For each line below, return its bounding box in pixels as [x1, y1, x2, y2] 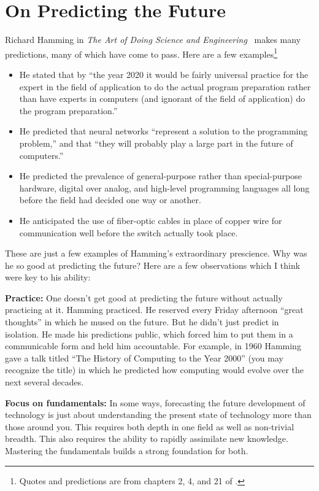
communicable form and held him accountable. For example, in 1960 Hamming [5, 339, 301, 352]
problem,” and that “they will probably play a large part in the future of [19, 136, 293, 149]
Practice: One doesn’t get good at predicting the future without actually [5, 291, 283, 304]
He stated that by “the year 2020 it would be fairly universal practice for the [19, 68, 309, 80]
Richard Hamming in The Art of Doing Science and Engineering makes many [5, 33, 301, 46]
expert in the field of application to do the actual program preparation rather [19, 80, 311, 93]
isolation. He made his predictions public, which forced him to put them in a [5, 327, 293, 340]
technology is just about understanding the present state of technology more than [5, 408, 312, 421]
